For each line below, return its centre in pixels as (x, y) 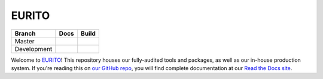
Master (25, 41)
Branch (25, 33)
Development (33, 49)
